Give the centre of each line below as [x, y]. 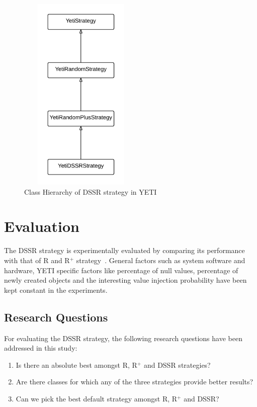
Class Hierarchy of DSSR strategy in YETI [91, 191]
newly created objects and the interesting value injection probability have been [125, 280]
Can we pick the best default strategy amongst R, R [97, 398]
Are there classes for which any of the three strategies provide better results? [135, 382]
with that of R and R [37, 260]
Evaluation [42, 226]
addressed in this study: [41, 348]
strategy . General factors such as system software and [161, 260]
